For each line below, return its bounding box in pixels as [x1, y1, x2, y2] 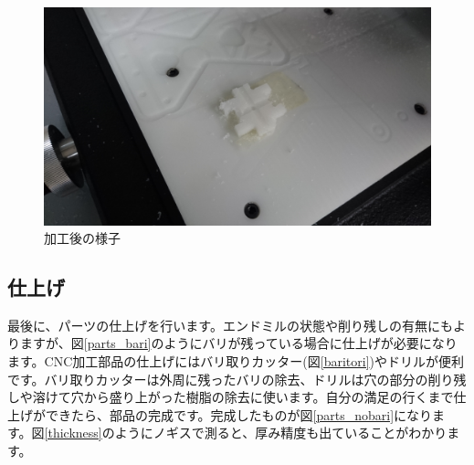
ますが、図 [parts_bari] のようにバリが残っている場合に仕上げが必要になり [19, 333, 458, 353]
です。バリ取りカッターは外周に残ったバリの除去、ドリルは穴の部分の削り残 [7, 369, 467, 388]
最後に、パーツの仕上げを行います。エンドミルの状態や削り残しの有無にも [7, 315, 453, 334]
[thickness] [44, 423, 102, 442]
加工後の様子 [44, 228, 121, 248]
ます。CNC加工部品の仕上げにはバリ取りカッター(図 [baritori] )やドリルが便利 [7, 352, 464, 371]
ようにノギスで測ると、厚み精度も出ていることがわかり [114, 423, 448, 442]
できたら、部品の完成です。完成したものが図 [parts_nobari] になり [45, 405, 433, 424]
